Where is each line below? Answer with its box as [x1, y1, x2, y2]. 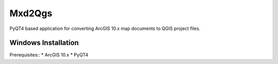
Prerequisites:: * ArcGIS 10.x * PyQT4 [9, 52, 89, 58]
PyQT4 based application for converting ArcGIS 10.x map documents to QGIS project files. [9, 25, 201, 31]
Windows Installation [9, 39, 79, 47]
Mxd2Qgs [9, 8, 53, 19]
